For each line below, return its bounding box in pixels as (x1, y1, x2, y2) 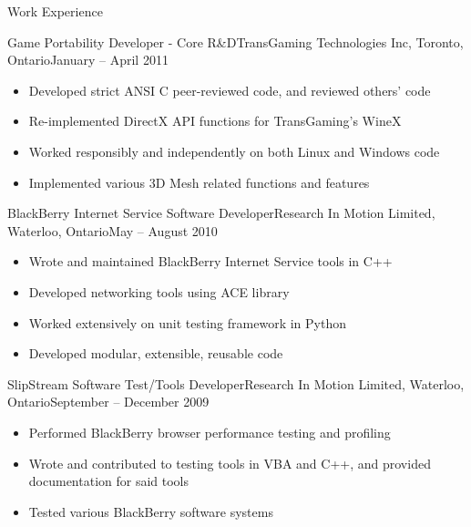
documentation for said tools (28, 471, 189, 491)
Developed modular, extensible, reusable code (28, 344, 283, 363)
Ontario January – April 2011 (7, 50, 169, 69)
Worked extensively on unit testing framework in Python (28, 313, 346, 332)
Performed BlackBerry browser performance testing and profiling (28, 422, 391, 441)
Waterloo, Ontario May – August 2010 (7, 221, 218, 240)
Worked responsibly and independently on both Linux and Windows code (28, 141, 440, 160)
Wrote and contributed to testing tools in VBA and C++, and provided (28, 453, 431, 472)
